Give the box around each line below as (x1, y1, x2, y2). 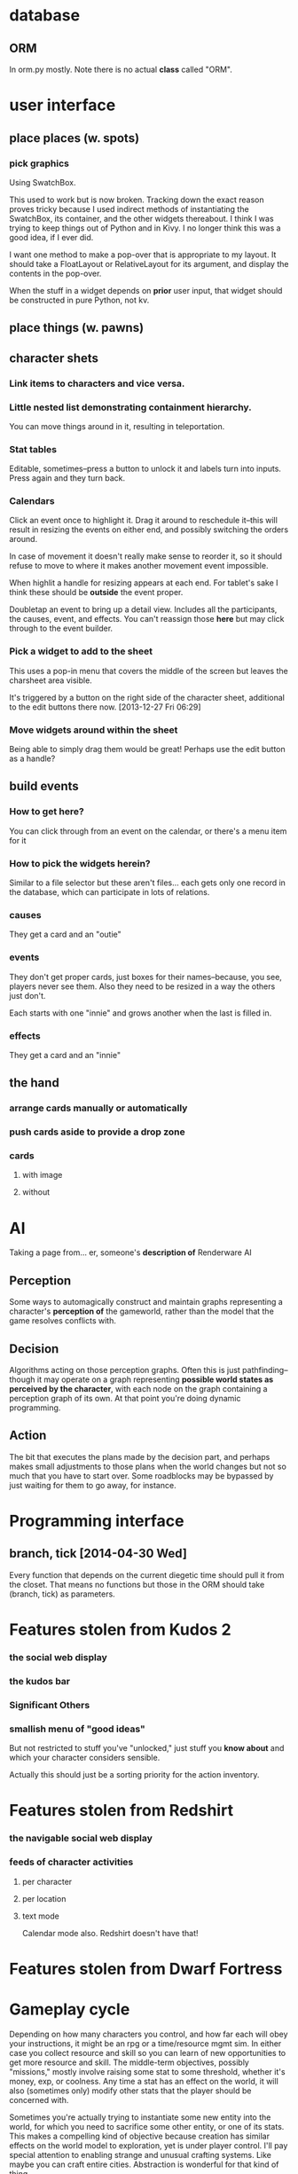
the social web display (9, 1651, 108, 1663)
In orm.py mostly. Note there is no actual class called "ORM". (9, 64, 232, 75)
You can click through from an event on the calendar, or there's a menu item (9, 826, 287, 836)
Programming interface (9, 1511, 184, 1531)
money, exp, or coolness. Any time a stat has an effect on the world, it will (9, 2076, 279, 2086)
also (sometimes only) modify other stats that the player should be (9, 2085, 252, 2096)
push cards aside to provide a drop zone (9, 1126, 186, 1138)
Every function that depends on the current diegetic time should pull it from (9, 1569, 285, 1580)
